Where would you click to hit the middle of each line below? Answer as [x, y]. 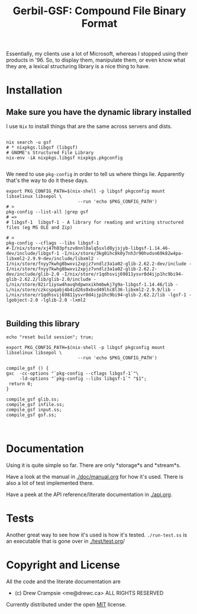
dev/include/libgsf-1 [33, 254]
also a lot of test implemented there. [50, 483]
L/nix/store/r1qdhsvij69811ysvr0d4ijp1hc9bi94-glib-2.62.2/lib [86, 295]
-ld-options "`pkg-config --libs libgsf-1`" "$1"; [83, 379]
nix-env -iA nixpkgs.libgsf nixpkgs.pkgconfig [64, 158]
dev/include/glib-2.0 [33, 274]
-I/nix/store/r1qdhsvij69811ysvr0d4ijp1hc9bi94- [123, 274]
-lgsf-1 [177, 295]
